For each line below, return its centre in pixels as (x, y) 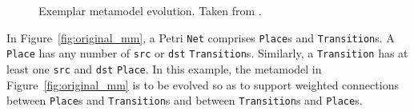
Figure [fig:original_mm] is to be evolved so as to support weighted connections (203, 84)
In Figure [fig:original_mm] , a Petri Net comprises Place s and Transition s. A (201, 37)
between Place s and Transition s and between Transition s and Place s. (185, 100)
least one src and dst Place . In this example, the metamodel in (164, 68)
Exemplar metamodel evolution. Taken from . (150, 10)
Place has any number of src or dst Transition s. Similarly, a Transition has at (207, 53)
